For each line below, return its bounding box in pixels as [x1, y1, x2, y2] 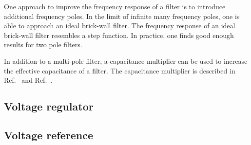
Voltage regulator [4, 99, 94, 114]
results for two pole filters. [4, 39, 82, 50]
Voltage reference [4, 127, 94, 142]
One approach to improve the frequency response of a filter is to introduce [4, 1, 226, 11]
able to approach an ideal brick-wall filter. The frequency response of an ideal [4, 20, 235, 31]
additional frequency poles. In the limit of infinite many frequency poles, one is [4, 11, 240, 21]
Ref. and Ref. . [4, 75, 53, 85]
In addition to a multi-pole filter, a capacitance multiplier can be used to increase [4, 55, 248, 66]
